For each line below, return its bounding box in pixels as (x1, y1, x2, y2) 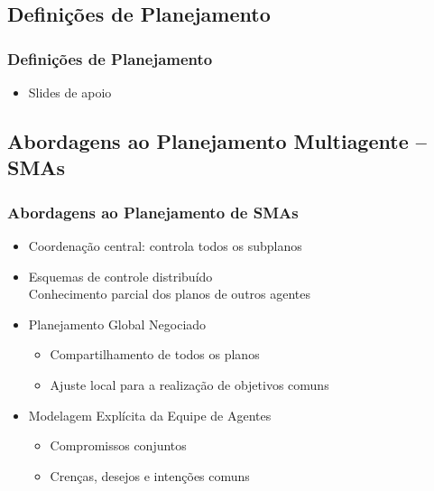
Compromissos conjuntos (50, 436, 187, 455)
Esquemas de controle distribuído (28, 266, 213, 285)
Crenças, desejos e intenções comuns (50, 466, 250, 485)
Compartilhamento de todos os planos (50, 345, 260, 364)
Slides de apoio (28, 83, 112, 101)
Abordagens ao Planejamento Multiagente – (7, 126, 427, 154)
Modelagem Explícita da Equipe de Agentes (28, 405, 272, 424)
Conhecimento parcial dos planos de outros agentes (28, 284, 311, 303)
